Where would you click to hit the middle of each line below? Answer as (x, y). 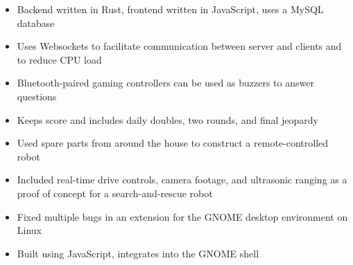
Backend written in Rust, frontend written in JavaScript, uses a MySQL (170, 9)
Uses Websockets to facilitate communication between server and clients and (179, 46)
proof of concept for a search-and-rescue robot (115, 193)
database (36, 22)
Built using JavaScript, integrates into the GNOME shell (138, 253)
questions (37, 96)
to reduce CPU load (59, 59)
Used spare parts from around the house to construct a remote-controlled (173, 143)
